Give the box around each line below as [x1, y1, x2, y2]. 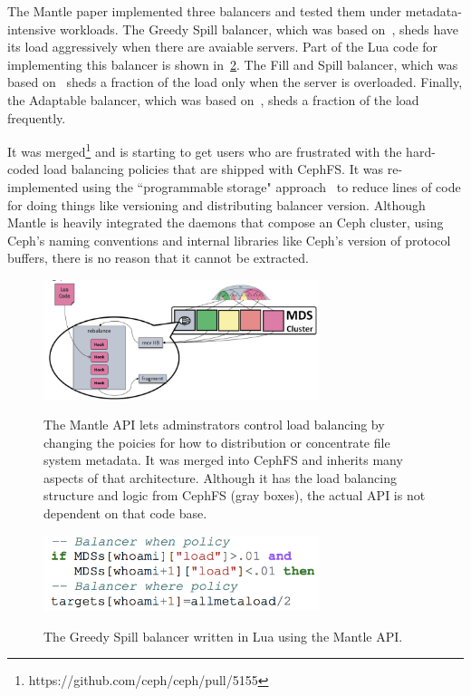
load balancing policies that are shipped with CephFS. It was [43, 159, 384, 179]
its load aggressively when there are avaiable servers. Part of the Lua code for [7, 37, 438, 56]
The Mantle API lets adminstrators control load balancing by [43, 415, 385, 434]
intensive [7, 19, 56, 38]
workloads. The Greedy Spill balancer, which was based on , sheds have [60, 19, 459, 38]
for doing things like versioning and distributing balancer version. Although [7, 195, 426, 214]
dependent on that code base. [43, 504, 207, 523]
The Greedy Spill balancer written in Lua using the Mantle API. [43, 626, 403, 645]
